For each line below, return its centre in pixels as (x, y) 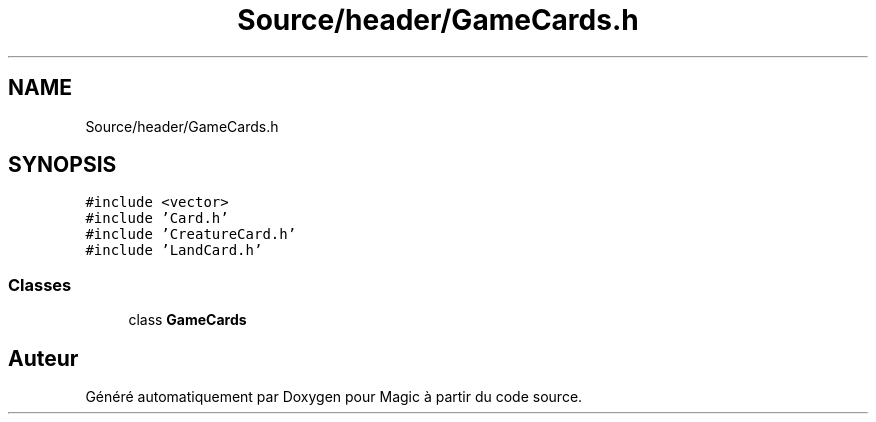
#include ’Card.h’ (157, 218)
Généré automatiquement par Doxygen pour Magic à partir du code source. (334, 397)
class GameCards (187, 320)
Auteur (43, 358)
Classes (40, 284)
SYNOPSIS (62, 165)
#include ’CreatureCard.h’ (191, 234)
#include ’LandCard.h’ (174, 250)
